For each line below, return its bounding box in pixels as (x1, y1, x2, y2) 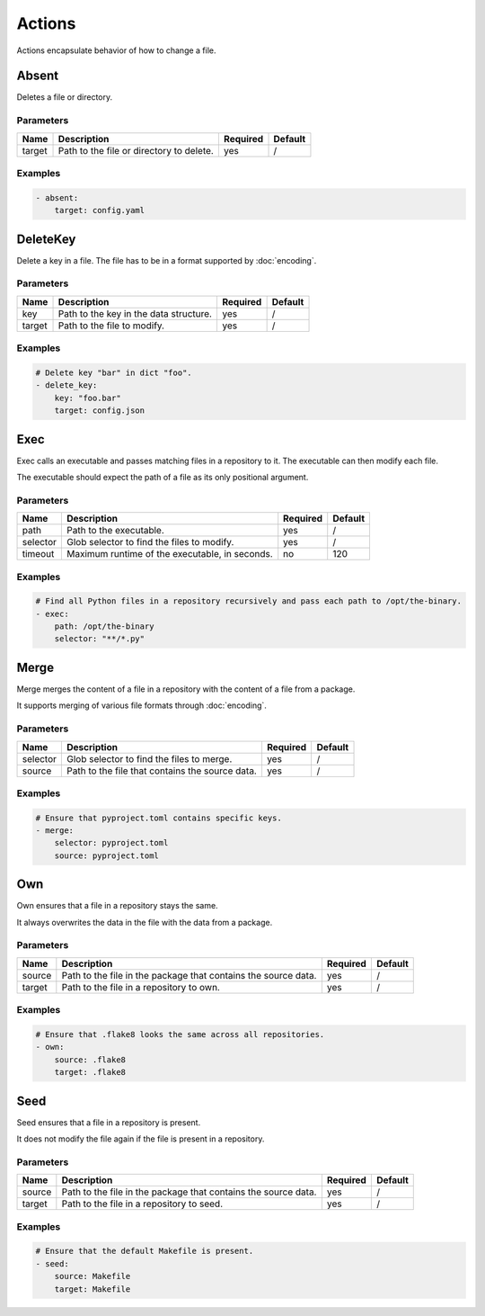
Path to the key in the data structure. (57, 307, 213, 319)
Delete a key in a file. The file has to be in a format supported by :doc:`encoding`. (16, 255, 317, 265)
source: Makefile (54, 1271, 131, 1282)
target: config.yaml (54, 205, 145, 216)
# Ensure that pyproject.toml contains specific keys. (35, 812, 282, 823)
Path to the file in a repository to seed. (61, 1197, 224, 1210)
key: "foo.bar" (54, 392, 121, 403)
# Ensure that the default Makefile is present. (35, 1246, 254, 1257)
